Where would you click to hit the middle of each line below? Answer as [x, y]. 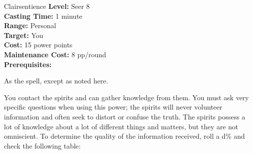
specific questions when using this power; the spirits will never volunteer [113, 107]
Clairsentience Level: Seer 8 [47, 6]
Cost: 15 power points [38, 45]
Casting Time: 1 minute [43, 16]
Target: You [24, 35]
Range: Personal [30, 25]
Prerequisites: [28, 64]
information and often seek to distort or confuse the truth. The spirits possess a [125, 116]
